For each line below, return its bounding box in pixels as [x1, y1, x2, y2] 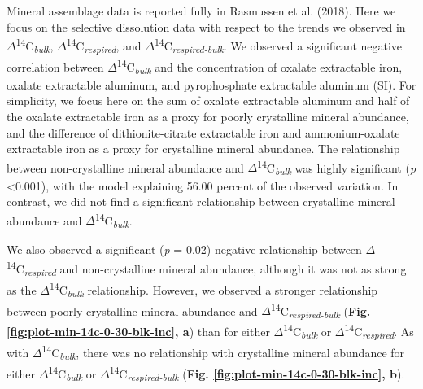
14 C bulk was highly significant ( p [257, 156, 416, 178]
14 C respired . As [344, 321, 414, 342]
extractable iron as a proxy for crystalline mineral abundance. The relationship [7, 140, 400, 157]
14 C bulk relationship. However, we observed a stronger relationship [49, 278, 378, 300]
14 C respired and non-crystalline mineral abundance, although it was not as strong [7, 258, 407, 279]
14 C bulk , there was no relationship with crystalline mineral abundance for [41, 342, 405, 363]
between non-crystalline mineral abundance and [7, 159, 244, 176]
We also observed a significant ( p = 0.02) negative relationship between [7, 241, 362, 258]
